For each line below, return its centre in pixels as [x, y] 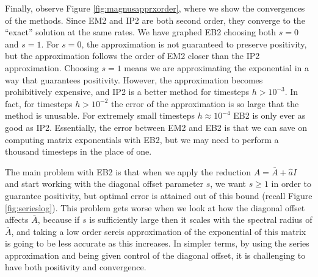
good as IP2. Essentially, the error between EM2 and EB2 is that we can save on [156, 127]
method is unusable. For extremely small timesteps [100, 115]
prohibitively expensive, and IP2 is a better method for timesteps [127, 92]
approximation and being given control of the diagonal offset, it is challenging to [155, 255]
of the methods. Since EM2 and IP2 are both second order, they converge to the [155, 20]
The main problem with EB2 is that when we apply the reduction [128, 171]
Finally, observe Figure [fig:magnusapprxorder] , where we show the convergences [155, 8]
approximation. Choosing [52, 67]
